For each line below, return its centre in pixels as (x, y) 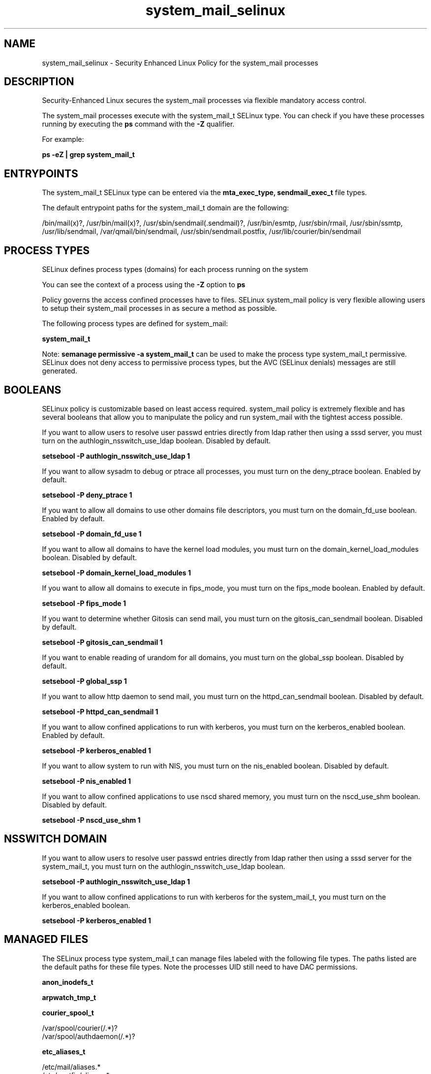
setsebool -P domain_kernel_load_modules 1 (117, 572)
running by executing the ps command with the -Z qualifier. (138, 124)
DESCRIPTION (39, 82)
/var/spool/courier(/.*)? (80, 1028)
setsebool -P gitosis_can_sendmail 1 (102, 642)
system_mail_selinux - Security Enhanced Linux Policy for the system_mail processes (180, 63)
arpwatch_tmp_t (69, 997)
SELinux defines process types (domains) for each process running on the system (175, 269)
